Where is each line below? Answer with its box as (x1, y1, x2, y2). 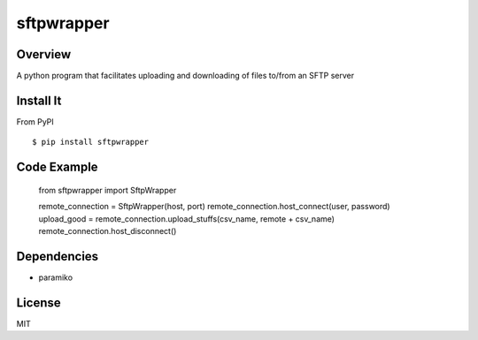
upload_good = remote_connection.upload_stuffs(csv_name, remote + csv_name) (38, 213, 335, 224)
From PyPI (16, 116, 55, 127)
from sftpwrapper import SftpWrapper (38, 185, 177, 195)
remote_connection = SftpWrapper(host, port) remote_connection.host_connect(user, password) (38, 201, 390, 212)
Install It (16, 93, 62, 108)
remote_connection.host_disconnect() (38, 225, 177, 236)
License (16, 295, 61, 310)
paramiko (38, 272, 73, 283)
